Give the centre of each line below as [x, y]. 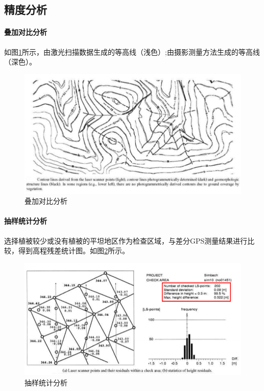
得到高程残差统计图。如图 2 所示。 [74, 251]
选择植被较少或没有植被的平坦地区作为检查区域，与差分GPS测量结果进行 [126, 240]
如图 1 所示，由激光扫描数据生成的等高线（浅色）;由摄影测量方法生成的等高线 [132, 51]
